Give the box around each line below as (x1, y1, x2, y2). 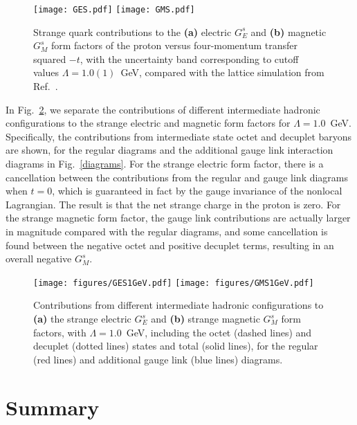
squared (33, 51, 66, 66)
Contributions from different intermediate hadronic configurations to (33, 298, 324, 312)
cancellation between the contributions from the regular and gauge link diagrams (6, 170, 349, 184)
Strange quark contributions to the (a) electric (33, 24, 232, 39)
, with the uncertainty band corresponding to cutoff (80, 51, 299, 66)
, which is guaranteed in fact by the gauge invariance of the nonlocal (52, 183, 342, 198)
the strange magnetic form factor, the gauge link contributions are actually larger (6, 210, 351, 225)
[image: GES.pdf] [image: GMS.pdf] (33, 5, 195, 15)
